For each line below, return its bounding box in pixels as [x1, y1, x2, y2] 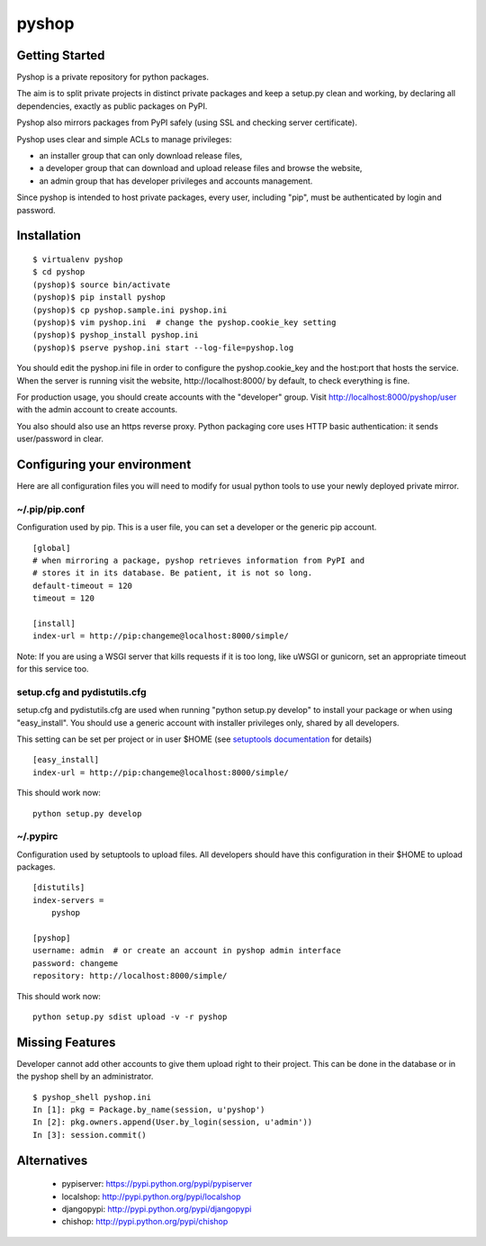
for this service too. [16, 664, 89, 674]
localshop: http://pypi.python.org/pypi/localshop [61, 1191, 242, 1202]
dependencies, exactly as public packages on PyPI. [16, 100, 208, 112]
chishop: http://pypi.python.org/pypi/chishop [61, 1216, 229, 1227]
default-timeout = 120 [32, 581, 133, 591]
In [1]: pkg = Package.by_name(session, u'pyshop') [32, 1105, 265, 1115]
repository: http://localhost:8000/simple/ [32, 971, 228, 981]
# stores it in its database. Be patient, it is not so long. [32, 568, 313, 578]
